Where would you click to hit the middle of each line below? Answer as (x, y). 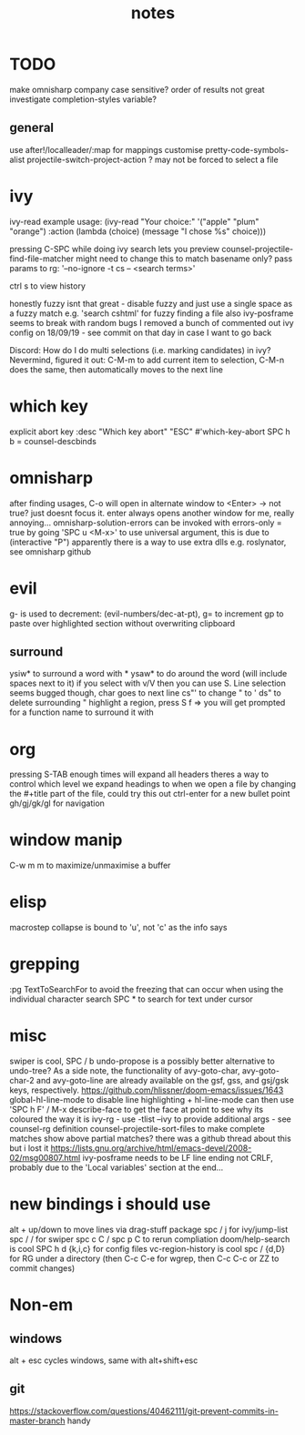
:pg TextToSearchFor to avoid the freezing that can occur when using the (147, 990)
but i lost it (29, 1148)
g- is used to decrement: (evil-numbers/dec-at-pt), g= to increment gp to (147, 614)
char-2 (22, 1080)
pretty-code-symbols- (247, 149)
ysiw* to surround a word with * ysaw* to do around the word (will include (148, 674)
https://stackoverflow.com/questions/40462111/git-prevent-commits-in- (144, 1410)
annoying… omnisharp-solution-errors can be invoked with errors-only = (146, 523)
